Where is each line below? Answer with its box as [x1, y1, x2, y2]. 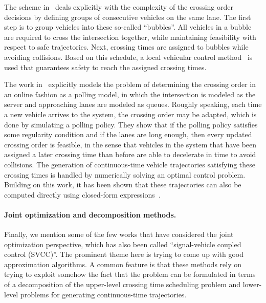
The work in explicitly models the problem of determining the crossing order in [4, 79, 256, 90]
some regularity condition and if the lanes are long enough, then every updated [4, 129, 252, 140]
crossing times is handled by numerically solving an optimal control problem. [4, 169, 246, 180]
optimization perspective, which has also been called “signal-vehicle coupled [4, 239, 241, 249]
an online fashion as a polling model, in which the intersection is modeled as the [4, 89, 256, 99]
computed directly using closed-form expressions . [4, 189, 161, 200]
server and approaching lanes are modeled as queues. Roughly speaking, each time [4, 99, 262, 110]
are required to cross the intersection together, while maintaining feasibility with [4, 31, 256, 42]
